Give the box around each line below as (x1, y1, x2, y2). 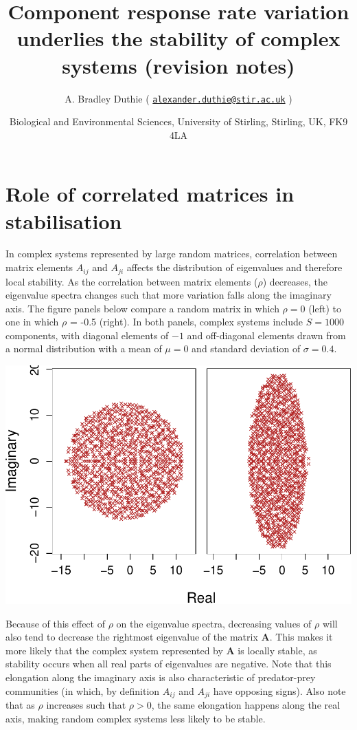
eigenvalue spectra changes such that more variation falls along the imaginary (5, 288, 332, 302)
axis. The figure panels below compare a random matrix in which (5, 301, 279, 315)
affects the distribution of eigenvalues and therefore (126, 260, 343, 275)
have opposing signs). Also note (213, 683, 346, 698)
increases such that (46, 698, 126, 712)
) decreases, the (262, 274, 327, 288)
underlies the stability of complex (16, 24, 341, 52)
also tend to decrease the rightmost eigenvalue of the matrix (5, 630, 258, 644)
